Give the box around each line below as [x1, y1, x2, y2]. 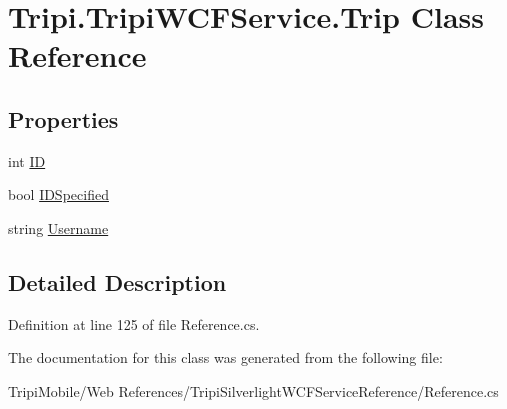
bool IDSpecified [8, 184, 109, 205]
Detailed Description [8, 266, 227, 297]
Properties [8, 103, 119, 134]
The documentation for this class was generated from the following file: [8, 347, 443, 368]
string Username [8, 217, 109, 238]
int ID [8, 150, 46, 171]
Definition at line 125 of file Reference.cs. [8, 313, 260, 334]
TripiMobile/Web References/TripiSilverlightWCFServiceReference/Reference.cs [8, 380, 499, 401]
